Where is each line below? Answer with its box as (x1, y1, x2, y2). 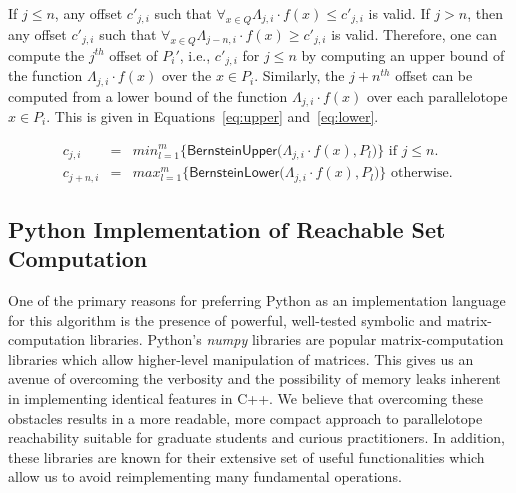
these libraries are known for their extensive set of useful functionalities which (8, 446, 485, 467)
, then (467, 3, 504, 23)
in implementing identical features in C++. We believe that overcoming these (8, 388, 484, 409)
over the (161, 65, 212, 86)
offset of (109, 44, 158, 65)
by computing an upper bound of (301, 44, 505, 65)
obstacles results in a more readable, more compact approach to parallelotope (8, 407, 483, 428)
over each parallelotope (366, 85, 508, 106)
